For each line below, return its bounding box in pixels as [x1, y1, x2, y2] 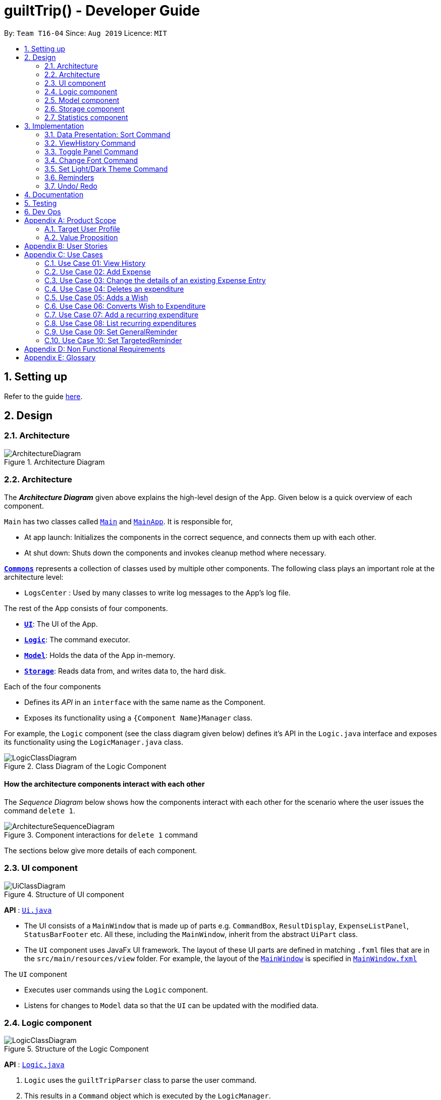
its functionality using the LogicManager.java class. [4, 737, 183, 746]
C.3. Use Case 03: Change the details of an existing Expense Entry [44, 276, 266, 285]
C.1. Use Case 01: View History [44, 258, 146, 267]
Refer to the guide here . [4, 392, 83, 401]
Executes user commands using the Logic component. [24, 985, 208, 994]
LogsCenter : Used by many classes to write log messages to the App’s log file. [24, 588, 291, 597]
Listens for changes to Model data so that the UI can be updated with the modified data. [24, 1001, 318, 1010]
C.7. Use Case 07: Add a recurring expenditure [44, 310, 199, 319]
